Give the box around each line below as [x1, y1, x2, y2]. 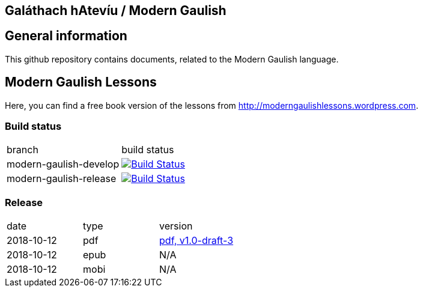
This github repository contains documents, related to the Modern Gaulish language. [5, 53, 339, 64]
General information [5, 28, 127, 44]
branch [7, 144, 38, 156]
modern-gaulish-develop [7, 158, 120, 171]
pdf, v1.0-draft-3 [159, 234, 234, 247]
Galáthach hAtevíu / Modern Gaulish [5, 3, 227, 18]
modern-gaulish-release [7, 172, 117, 185]
